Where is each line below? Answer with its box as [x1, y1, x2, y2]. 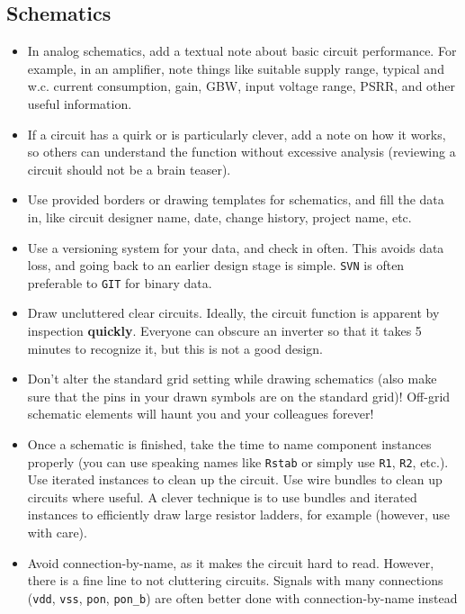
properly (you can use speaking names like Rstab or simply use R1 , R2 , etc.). [27, 452, 449, 471]
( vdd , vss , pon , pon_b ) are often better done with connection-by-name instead [27, 588, 458, 607]
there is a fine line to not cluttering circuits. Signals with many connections [27, 571, 443, 590]
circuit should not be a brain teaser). [27, 159, 231, 178]
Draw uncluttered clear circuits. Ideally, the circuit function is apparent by [27, 303, 440, 322]
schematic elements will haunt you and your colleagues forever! [27, 404, 374, 423]
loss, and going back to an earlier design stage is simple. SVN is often [27, 256, 405, 275]
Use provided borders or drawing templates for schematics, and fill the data [27, 190, 444, 209]
